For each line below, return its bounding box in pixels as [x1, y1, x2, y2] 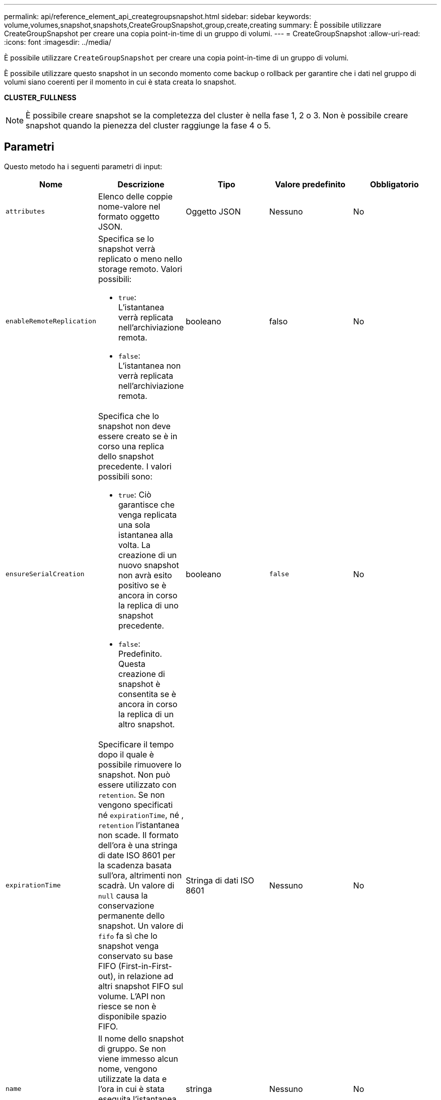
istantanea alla [118, 529, 173, 540]
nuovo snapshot [118, 560, 179, 570]
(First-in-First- [118, 960, 172, 971]
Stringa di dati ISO [185, 875, 254, 885]
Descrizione [117, 179, 165, 189]
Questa [118, 658, 145, 669]
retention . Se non [98, 789, 165, 800]
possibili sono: [98, 471, 153, 482]
